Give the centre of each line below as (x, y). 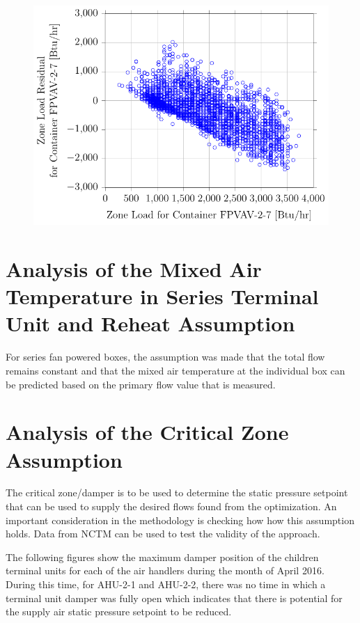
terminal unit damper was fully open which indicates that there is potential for (174, 598)
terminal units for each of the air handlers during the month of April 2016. (165, 570)
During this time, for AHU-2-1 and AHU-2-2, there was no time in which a (166, 584)
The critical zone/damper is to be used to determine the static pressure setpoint (177, 492)
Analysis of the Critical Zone (147, 432)
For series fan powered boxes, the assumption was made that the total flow (165, 357)
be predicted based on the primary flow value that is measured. (141, 384)
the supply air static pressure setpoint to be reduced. (119, 612)
